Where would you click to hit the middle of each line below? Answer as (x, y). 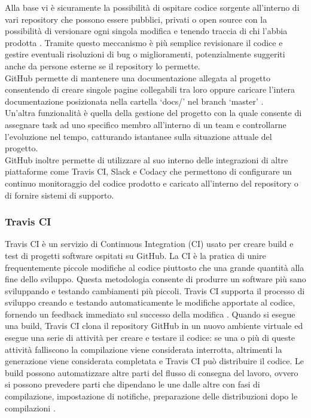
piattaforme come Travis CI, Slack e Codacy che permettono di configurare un (148, 171)
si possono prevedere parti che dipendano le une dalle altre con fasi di (132, 384)
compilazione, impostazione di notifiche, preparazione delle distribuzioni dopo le (151, 396)
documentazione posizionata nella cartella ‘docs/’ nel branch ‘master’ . (134, 101)
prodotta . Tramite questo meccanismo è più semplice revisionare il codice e (144, 42)
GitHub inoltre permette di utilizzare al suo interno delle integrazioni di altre (147, 159)
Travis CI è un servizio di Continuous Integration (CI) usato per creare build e (149, 244)
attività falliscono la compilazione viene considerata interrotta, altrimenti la (144, 349)
